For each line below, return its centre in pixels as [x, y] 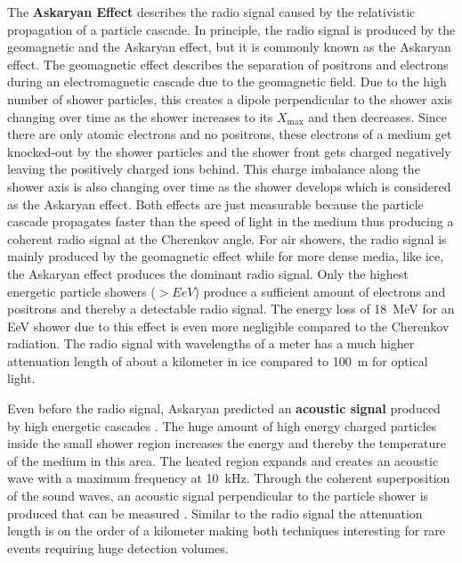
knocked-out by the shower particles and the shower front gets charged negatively [229, 151]
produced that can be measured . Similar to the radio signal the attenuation [215, 513]
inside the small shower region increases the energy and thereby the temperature [227, 443]
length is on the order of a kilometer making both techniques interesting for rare [227, 530]
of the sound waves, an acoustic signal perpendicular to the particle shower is [218, 496]
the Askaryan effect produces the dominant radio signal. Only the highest [208, 273]
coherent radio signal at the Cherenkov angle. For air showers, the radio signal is [227, 238]
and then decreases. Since [378, 116]
